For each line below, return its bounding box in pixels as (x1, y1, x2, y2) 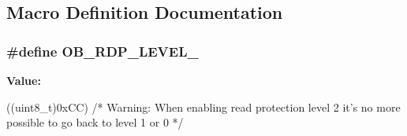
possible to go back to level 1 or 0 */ (6, 114, 184, 130)
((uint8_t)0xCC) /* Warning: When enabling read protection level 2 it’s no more (6, 98, 401, 115)
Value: (6, 72, 41, 88)
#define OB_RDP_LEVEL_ (6, 41, 199, 61)
